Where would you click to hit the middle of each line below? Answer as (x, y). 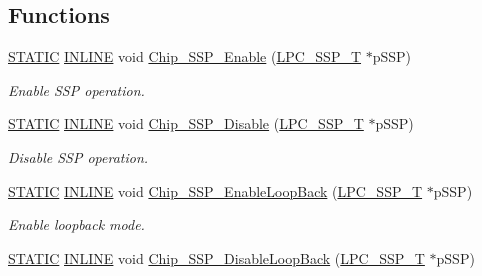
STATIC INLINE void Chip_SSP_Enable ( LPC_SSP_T (185, 56)
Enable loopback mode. (76, 224)
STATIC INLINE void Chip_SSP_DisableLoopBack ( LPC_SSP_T (216, 257)
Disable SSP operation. (78, 156)
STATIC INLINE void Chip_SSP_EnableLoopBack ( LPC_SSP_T (215, 190)
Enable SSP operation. (76, 89)
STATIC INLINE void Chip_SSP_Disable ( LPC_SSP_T (186, 123)
